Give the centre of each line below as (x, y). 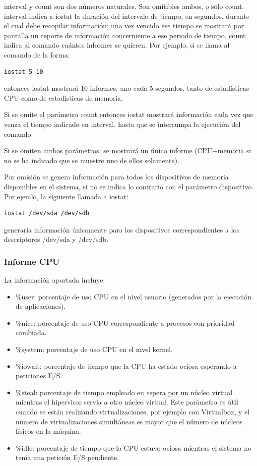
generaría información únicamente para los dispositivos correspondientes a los (122, 229)
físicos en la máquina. (48, 431)
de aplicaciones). (41, 306)
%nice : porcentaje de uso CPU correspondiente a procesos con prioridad (125, 322)
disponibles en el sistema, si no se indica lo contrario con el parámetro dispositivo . (129, 186)
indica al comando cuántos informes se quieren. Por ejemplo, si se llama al (117, 45)
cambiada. (31, 332)
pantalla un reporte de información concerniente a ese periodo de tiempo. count (125, 35)
